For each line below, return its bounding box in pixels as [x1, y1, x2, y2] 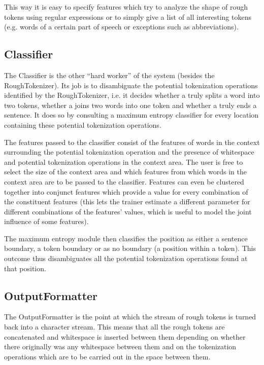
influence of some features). [4, 216, 89, 227]
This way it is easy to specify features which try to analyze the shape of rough [4, 2, 248, 12]
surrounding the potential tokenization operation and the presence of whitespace [4, 147, 254, 157]
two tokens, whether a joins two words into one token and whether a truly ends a [4, 99, 257, 110]
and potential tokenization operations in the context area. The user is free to [4, 156, 243, 167]
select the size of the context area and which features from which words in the [4, 166, 247, 177]
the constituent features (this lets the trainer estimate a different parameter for [4, 196, 250, 207]
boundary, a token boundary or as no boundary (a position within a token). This [4, 243, 256, 253]
